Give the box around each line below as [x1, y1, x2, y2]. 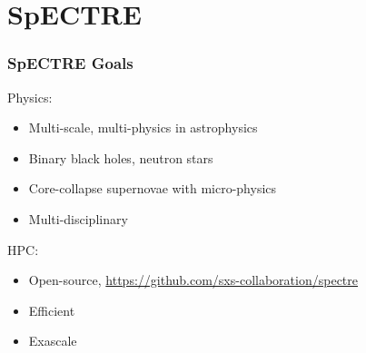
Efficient [28, 300, 75, 319]
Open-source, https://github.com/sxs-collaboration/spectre [28, 270, 359, 289]
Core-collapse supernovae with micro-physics [28, 179, 277, 198]
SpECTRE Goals [7, 52, 134, 74]
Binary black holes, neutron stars [28, 148, 213, 167]
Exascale [28, 331, 77, 350]
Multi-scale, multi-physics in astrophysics [28, 118, 258, 137]
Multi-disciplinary [28, 209, 128, 228]
